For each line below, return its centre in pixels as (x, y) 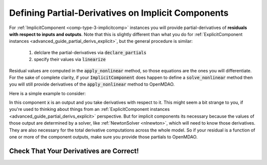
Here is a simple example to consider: (47, 93)
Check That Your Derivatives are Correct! (74, 151)
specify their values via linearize (70, 60)
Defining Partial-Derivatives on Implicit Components (119, 13)
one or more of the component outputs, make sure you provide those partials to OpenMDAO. (103, 137)
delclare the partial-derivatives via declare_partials (90, 52)
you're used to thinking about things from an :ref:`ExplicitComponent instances (89, 109)
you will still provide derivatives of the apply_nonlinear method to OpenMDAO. (92, 84)
